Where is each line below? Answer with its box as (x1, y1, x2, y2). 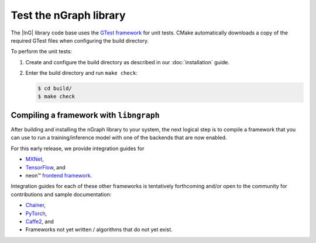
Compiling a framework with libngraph (11, 110, 160, 120)
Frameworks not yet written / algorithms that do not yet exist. (25, 226, 173, 233)
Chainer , (25, 202, 46, 209)
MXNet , (25, 155, 44, 163)
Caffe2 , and (25, 218, 54, 225)
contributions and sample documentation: (11, 190, 112, 198)
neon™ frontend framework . (25, 172, 92, 179)
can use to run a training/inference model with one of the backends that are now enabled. (11, 134, 228, 141)
